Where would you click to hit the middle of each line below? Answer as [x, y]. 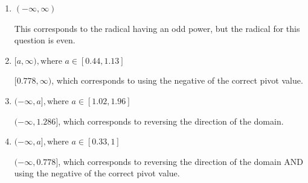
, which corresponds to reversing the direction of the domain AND [181, 161]
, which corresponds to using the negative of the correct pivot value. [177, 80]
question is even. [45, 40]
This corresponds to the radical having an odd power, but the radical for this [157, 28]
